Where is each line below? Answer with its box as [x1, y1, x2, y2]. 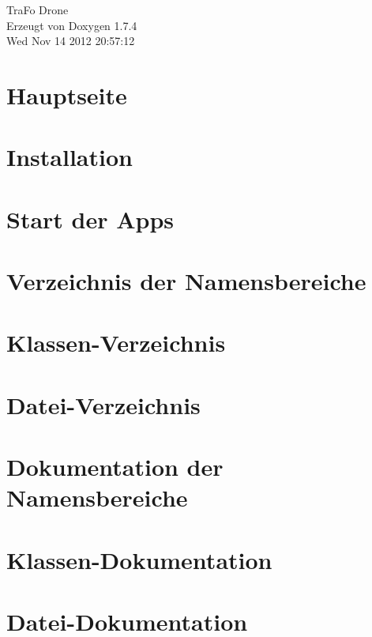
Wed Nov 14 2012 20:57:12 [6, 32, 135, 49]
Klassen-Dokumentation [6, 543, 272, 575]
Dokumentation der [6, 450, 224, 483]
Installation [6, 141, 133, 173]
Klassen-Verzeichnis [6, 326, 226, 359]
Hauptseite [6, 78, 127, 111]
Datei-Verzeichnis [6, 388, 201, 420]
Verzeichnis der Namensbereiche [6, 265, 366, 297]
